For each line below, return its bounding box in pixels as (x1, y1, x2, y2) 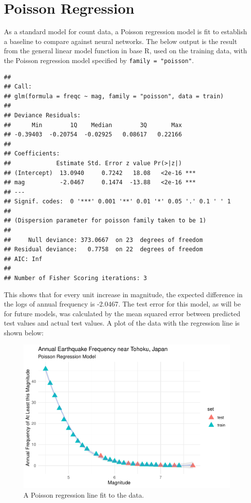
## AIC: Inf (4, 255, 42, 262)
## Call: (4, 83, 32, 90)
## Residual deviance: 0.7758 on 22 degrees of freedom (4, 246, 203, 253)
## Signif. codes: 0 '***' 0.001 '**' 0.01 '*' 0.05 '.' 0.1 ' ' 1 (4, 198, 231, 205)
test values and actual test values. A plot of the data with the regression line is (4, 318, 240, 328)
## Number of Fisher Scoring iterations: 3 (4, 275, 147, 282)
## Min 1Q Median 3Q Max (4, 121, 182, 129)
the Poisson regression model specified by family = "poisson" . (4, 55, 194, 65)
